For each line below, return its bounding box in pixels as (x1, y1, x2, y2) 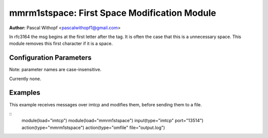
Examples (9, 89, 41, 97)
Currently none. (9, 76, 42, 82)
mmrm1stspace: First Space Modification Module (9, 7, 216, 18)
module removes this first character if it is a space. (9, 41, 113, 46)
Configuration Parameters (9, 53, 92, 62)
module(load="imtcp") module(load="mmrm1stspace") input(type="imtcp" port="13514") (21, 118, 203, 124)
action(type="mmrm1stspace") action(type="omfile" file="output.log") (21, 124, 165, 131)
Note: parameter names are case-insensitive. (9, 67, 102, 73)
